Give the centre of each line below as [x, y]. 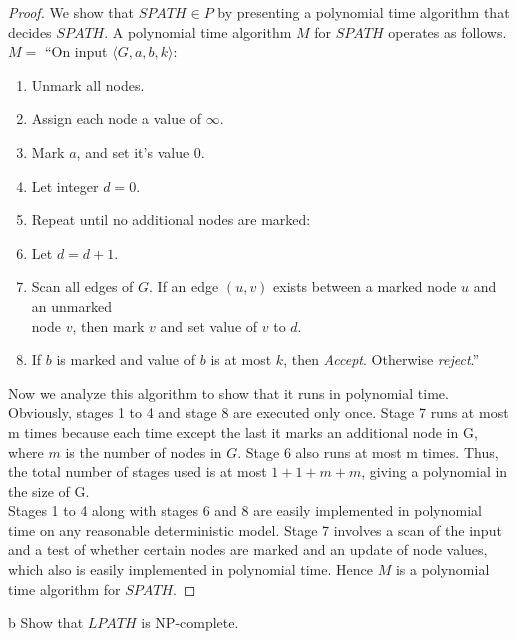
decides [30, 31]
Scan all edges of [82, 286]
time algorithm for [64, 588]
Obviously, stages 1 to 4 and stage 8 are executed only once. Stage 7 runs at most [258, 412]
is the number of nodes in [143, 451]
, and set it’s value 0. [140, 151]
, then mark [108, 325]
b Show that [46, 622]
